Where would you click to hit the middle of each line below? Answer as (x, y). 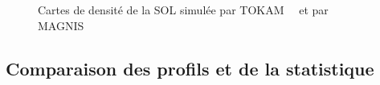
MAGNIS (61, 25)
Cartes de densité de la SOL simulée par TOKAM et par (183, 10)
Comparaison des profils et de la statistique (190, 68)
